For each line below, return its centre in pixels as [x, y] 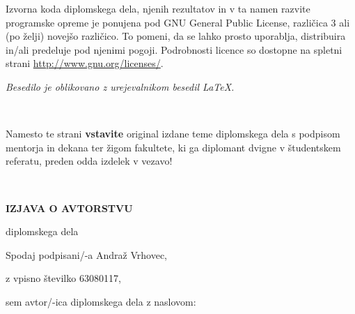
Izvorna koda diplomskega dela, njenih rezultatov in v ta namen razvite [158, 8]
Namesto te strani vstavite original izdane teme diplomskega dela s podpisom [173, 134]
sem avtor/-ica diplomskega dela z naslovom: [101, 301]
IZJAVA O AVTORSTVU [69, 208]
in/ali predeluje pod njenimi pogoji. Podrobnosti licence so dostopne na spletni [174, 49]
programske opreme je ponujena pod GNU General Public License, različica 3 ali [178, 22]
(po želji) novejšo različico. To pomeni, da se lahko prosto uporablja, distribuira [176, 36]
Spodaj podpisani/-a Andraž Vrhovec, [86, 254]
